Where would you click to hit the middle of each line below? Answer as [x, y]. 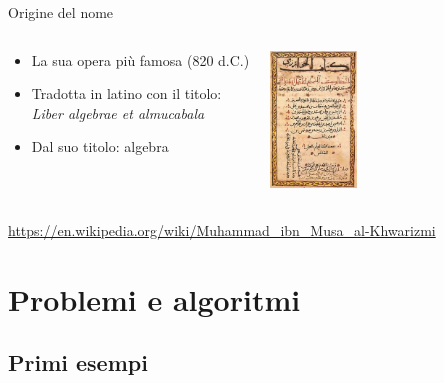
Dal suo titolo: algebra [100, 146]
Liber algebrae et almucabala [118, 112]
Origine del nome [61, 12]
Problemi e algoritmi [154, 298]
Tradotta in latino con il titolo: [126, 93]
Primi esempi [78, 362]
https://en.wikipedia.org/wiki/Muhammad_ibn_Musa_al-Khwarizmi [222, 229]
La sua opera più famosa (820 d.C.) [140, 59]
